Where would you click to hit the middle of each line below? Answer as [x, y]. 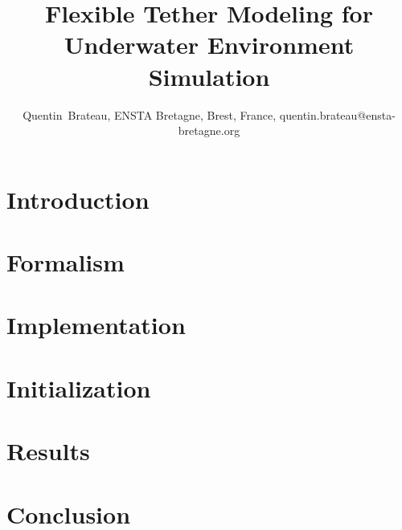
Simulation [209, 76]
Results [48, 451]
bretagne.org [209, 130]
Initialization [79, 387]
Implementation [96, 325]
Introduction [78, 199]
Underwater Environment [209, 45]
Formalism [66, 262]
